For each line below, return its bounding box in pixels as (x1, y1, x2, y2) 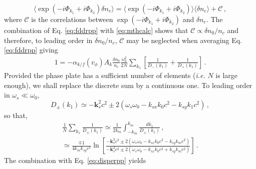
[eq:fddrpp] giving (4, 44, 58, 55)
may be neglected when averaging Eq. (126, 34, 242, 45)
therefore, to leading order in (4, 34, 93, 45)
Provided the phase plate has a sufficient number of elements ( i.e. (4, 70, 205, 80)
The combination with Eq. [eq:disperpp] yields (4, 155, 146, 165)
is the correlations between (31, 14, 113, 24)
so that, (4, 109, 28, 120)
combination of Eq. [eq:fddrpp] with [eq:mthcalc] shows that (4, 25, 188, 35)
